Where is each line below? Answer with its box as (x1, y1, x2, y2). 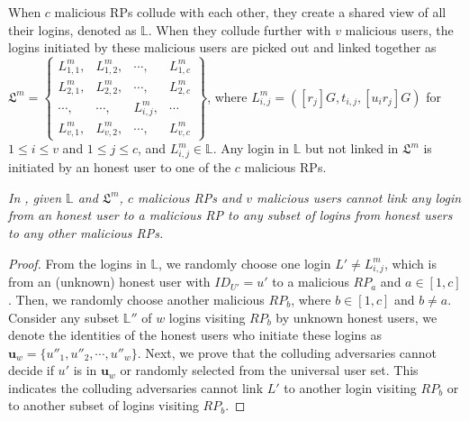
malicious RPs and (137, 188, 242, 206)
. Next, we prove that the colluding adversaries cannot (137, 343, 437, 362)
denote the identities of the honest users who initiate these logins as (8, 325, 383, 344)
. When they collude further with (148, 20, 331, 39)
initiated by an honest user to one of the (8, 158, 231, 177)
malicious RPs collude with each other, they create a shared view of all (54, 3, 446, 21)
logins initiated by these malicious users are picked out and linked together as (8, 38, 437, 57)
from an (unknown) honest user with (8, 272, 211, 291)
